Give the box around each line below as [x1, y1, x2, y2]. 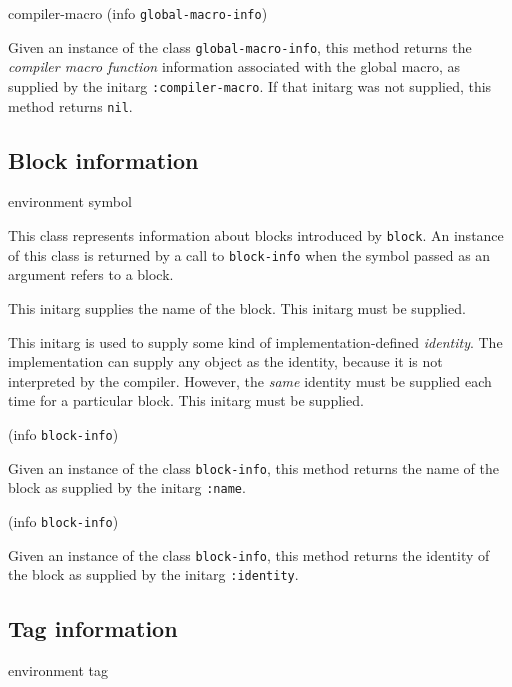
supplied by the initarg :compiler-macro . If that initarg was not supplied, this [8, 75, 492, 96]
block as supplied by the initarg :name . [8, 477, 246, 498]
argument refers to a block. [8, 264, 174, 285]
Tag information [8, 613, 178, 644]
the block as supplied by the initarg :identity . [8, 564, 299, 585]
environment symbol [8, 191, 132, 212]
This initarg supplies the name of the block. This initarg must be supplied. [8, 297, 466, 318]
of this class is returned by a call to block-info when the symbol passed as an [8, 244, 491, 265]
